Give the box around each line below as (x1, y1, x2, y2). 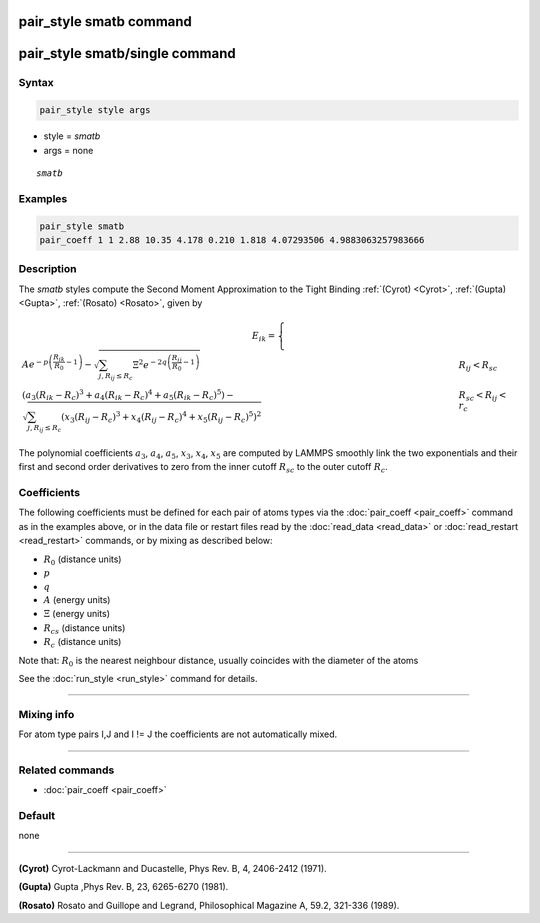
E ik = (251, 330, 276, 344)
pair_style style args (39, 105, 151, 116)
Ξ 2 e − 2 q (132, 358, 168, 371)
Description (18, 262, 77, 276)
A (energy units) (43, 594, 111, 606)
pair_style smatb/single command (18, 45, 236, 62)
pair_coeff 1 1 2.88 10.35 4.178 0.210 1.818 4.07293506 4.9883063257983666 (39, 234, 425, 245)
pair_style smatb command (18, 13, 192, 30)
